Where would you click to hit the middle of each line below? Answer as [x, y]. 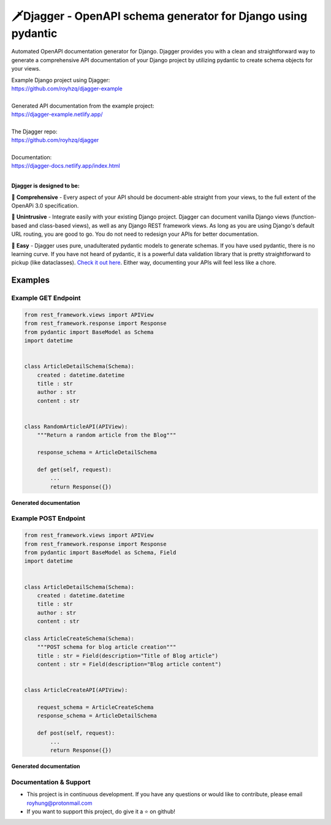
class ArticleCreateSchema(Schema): [79, 638]
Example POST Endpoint [48, 518]
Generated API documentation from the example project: [83, 106]
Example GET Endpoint [46, 298]
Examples [31, 280]
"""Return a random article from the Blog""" [107, 435]
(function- [304, 217]
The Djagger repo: [34, 131]
